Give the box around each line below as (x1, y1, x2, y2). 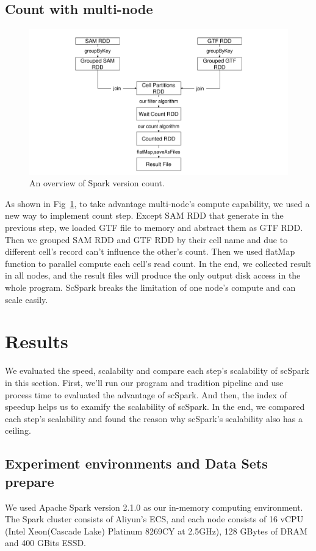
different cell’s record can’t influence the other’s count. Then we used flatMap (5, 245, 295, 258)
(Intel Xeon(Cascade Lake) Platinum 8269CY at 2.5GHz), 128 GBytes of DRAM (5, 524, 307, 537)
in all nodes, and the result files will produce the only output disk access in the (5, 269, 301, 282)
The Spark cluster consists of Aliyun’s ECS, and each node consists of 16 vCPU (5, 513, 304, 525)
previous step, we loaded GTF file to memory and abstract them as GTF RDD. (5, 221, 303, 234)
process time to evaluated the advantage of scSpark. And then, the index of (5, 388, 287, 401)
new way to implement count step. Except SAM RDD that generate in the (5, 209, 284, 222)
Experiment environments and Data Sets (5, 454, 268, 473)
